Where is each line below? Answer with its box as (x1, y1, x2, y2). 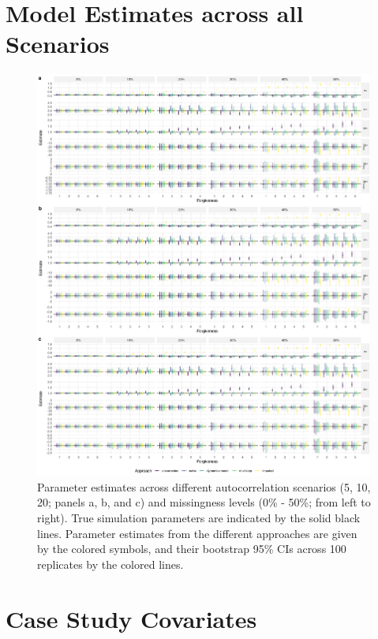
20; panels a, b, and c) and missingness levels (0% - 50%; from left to (37, 494, 371, 510)
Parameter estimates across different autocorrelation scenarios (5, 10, (37, 478, 371, 495)
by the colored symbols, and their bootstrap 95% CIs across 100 (37, 540, 346, 557)
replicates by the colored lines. (37, 555, 184, 572)
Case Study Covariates (6, 602, 257, 634)
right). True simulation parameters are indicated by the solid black (37, 510, 361, 526)
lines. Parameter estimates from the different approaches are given (37, 525, 357, 541)
